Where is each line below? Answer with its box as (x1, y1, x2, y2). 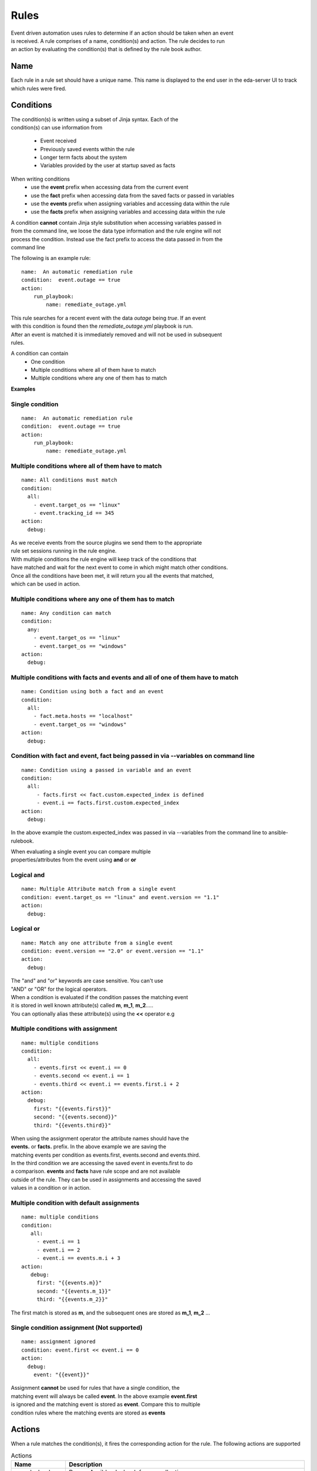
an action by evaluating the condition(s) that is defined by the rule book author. (11, 46, 202, 53)
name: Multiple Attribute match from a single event (21, 886, 176, 893)
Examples (11, 385, 36, 392)
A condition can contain (11, 350, 69, 357)
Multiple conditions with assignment (11, 1024, 117, 1033)
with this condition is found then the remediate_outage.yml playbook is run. (11, 322, 193, 330)
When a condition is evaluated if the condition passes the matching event (11, 993, 188, 1000)
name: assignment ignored (21, 1339, 96, 1345)
